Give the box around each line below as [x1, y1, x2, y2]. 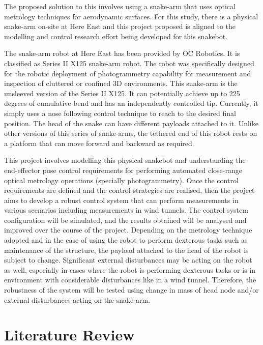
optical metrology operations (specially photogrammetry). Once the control [4, 175, 239, 185]
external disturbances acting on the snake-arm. [4, 294, 150, 305]
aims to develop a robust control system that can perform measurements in [4, 194, 239, 205]
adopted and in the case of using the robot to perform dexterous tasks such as [4, 235, 248, 245]
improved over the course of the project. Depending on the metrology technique [4, 224, 252, 235]
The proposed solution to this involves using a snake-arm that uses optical [4, 1, 236, 11]
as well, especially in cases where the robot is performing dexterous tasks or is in [4, 264, 255, 275]
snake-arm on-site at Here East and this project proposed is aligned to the [4, 21, 236, 32]
